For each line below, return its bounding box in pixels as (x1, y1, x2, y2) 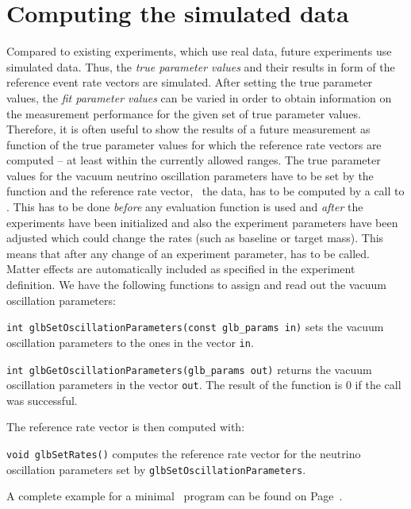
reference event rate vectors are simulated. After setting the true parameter (6, 74, 373, 91)
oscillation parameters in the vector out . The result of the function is (6, 376, 343, 393)
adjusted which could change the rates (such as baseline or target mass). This (6, 229, 384, 246)
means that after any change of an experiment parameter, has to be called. (6, 245, 371, 261)
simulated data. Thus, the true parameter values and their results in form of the (6, 58, 395, 75)
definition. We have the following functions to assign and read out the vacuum (6, 276, 387, 293)
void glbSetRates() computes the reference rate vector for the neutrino (6, 445, 361, 462)
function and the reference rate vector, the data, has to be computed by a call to (6, 183, 405, 199)
